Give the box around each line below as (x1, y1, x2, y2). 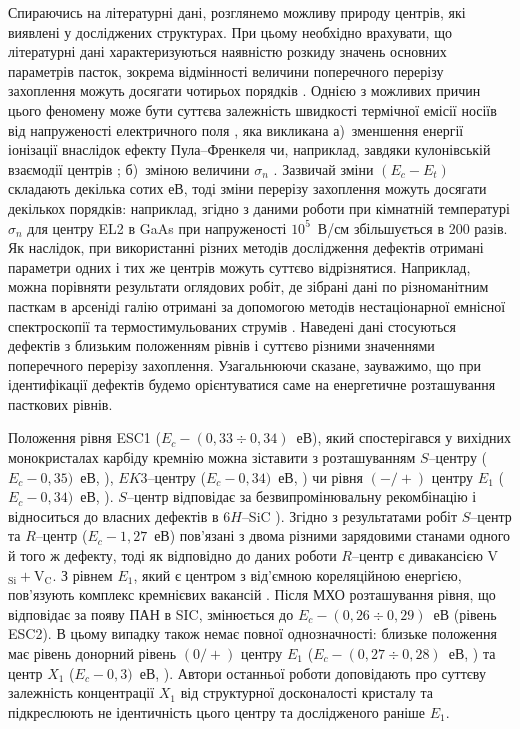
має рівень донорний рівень (8, 643, 177, 663)
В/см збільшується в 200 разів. (317, 217, 508, 238)
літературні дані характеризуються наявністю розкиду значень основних (8, 41, 447, 62)
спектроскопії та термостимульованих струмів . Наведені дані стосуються (8, 315, 456, 336)
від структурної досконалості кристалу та (180, 682, 433, 703)
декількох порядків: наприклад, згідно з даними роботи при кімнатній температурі (8, 197, 510, 218)
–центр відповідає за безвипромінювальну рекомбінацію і (126, 486, 477, 507)
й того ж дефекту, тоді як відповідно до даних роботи (8, 545, 337, 566)
